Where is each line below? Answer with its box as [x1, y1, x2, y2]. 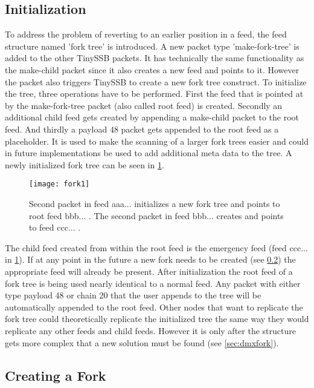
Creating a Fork [5, 366, 106, 384]
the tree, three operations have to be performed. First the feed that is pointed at [5, 87, 304, 100]
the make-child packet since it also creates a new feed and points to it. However [5, 63, 300, 76]
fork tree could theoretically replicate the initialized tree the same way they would [5, 312, 309, 325]
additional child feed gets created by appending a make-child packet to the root [5, 111, 300, 123]
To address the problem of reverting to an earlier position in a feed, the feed [5, 28, 287, 41]
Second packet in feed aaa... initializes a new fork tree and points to [29, 197, 280, 209]
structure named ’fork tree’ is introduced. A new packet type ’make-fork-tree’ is [5, 39, 300, 52]
